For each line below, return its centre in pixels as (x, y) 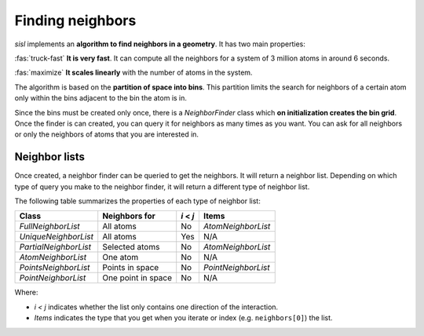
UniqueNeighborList (57, 237)
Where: (26, 292)
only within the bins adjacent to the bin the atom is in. (101, 98)
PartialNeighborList (55, 247)
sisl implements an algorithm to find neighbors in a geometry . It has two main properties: (160, 44)
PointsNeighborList (55, 268)
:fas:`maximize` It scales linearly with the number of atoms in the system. (133, 73)
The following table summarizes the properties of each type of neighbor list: (137, 201)
